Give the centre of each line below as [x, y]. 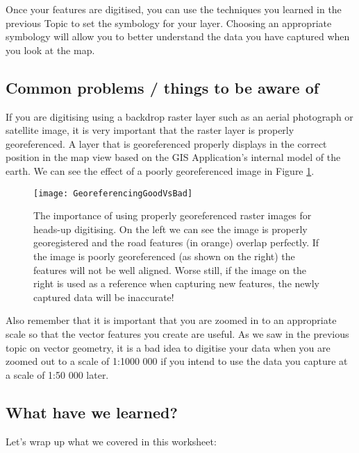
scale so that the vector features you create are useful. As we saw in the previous [177, 333]
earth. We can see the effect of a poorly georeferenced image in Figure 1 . [160, 170]
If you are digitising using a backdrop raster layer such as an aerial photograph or [179, 116]
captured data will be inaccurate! [104, 297]
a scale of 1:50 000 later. [57, 374]
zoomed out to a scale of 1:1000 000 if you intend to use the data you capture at [177, 361]
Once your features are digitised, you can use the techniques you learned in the [174, 9]
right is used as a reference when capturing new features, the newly [176, 283]
